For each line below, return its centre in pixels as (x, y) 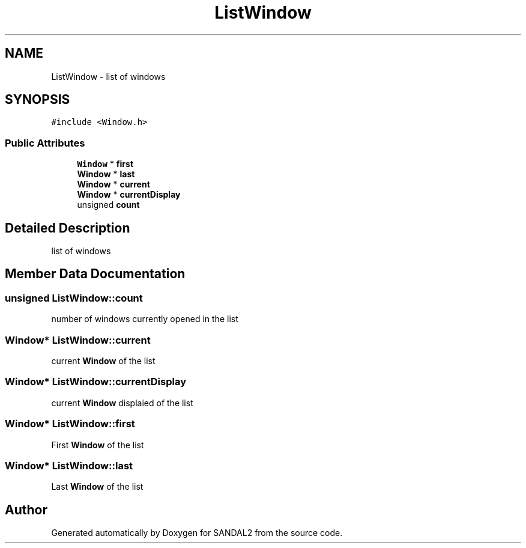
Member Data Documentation (95, 274)
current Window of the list (103, 361)
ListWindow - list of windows (108, 76)
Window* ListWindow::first (70, 424)
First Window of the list (98, 445)
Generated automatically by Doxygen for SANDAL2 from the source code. (197, 533)
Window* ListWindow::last (69, 465)
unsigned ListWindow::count (74, 298)
